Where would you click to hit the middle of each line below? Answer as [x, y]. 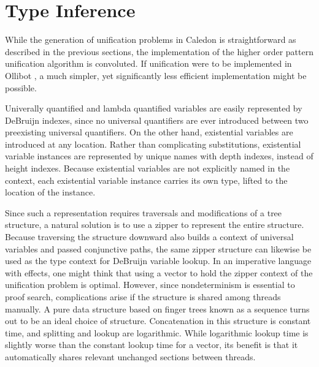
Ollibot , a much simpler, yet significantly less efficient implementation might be [156, 75]
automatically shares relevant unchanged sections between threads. [130, 356]
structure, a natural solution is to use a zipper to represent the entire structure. [155, 225]
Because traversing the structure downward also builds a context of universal [149, 237]
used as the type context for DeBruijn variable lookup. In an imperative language [158, 261]
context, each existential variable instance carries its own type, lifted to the [146, 180]
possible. [21, 87]
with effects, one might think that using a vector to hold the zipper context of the [159, 272]
